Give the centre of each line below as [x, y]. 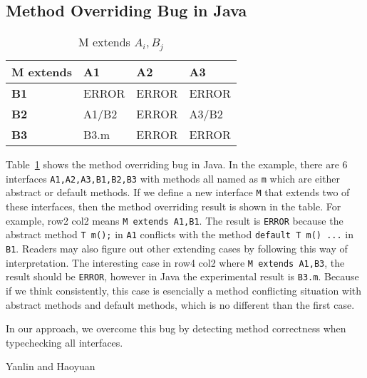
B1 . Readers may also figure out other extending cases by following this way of [177, 248]
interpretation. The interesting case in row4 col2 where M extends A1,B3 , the [175, 262]
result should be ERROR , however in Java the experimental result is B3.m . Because [182, 276]
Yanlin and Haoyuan [51, 366]
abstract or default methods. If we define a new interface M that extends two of [178, 192]
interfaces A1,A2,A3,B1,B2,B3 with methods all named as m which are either [173, 178]
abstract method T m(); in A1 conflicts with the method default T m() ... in [180, 234]
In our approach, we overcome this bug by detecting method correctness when [176, 328]
